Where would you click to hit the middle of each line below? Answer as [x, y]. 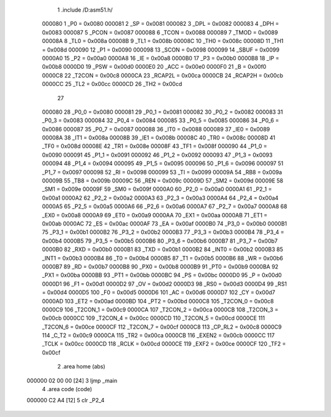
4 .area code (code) [67, 389]
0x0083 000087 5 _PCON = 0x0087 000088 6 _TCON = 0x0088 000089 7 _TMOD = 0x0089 [160, 32]
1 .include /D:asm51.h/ [85, 10]
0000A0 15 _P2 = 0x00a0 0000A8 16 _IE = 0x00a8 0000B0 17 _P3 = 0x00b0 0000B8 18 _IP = [161, 58]
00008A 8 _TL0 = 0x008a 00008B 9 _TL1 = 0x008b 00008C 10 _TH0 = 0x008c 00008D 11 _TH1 [163, 41]
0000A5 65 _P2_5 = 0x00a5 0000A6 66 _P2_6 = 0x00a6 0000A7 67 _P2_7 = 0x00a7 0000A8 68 [165, 206]
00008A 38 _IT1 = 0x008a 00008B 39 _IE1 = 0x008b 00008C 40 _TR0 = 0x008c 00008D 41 [159, 138]
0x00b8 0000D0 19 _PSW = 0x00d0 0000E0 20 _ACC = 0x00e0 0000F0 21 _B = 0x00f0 [154, 67]
